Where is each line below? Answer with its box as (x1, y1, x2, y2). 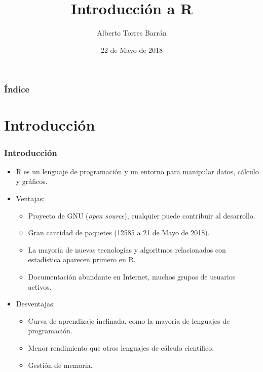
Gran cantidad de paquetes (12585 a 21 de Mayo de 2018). (28, 227, 210, 238)
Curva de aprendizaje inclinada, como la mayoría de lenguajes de (28, 315, 230, 326)
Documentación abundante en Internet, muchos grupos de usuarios (28, 271, 236, 282)
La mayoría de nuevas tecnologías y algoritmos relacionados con (28, 244, 226, 255)
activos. (28, 281, 52, 292)
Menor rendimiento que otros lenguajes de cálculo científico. (28, 342, 214, 353)
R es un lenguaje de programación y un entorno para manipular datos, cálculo (16, 166, 259, 176)
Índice (4, 83, 30, 96)
